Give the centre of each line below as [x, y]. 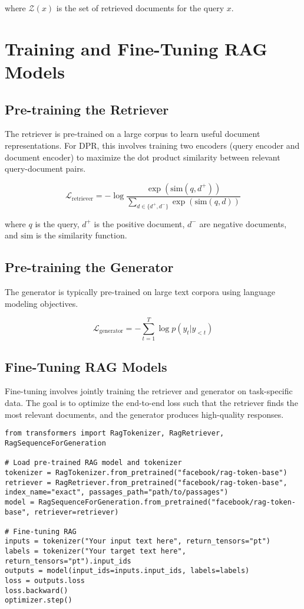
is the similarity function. [81, 235]
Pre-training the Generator [89, 267]
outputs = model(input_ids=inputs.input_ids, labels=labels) [127, 571]
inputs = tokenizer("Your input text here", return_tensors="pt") [138, 541]
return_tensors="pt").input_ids [68, 561]
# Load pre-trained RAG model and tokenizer [93, 463]
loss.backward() [37, 590]
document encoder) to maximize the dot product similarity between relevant [143, 157]
